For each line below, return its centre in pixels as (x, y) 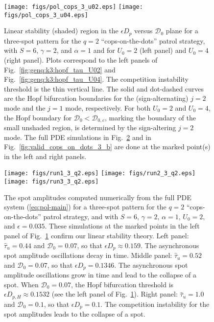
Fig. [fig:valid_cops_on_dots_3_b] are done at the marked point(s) (107, 147)
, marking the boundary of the (150, 117)
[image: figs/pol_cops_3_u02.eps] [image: (73, 7)
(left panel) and (163, 50)
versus (143, 31)
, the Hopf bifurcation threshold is (122, 284)
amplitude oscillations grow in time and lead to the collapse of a (100, 275)
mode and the (25, 107)
